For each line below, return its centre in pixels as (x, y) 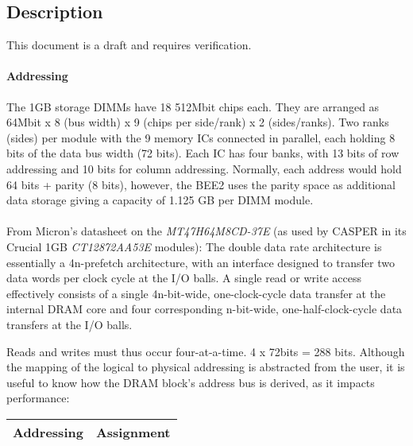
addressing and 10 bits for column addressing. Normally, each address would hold (204, 168)
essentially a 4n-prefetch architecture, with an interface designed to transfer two (201, 262)
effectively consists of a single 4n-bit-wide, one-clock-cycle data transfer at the (196, 293)
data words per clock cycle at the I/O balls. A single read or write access (184, 278)
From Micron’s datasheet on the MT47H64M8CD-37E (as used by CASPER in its (206, 231)
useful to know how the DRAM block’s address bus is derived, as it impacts (191, 382)
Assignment (133, 432)
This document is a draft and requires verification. (129, 45)
